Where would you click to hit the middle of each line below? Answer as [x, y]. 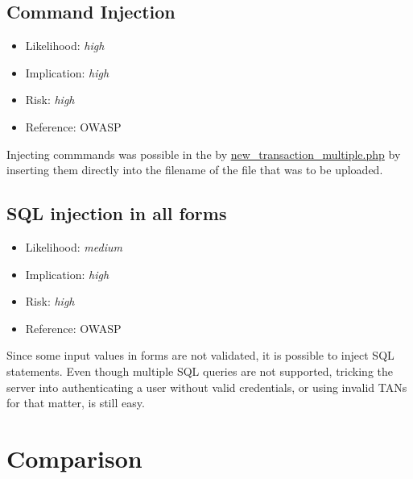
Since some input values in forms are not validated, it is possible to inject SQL [200, 355]
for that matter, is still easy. [76, 403]
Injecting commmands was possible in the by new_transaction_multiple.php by [204, 154]
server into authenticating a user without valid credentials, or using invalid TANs [207, 387]
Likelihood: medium [74, 246]
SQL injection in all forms [117, 213]
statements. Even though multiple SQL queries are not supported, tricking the [200, 371]
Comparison [74, 458]
